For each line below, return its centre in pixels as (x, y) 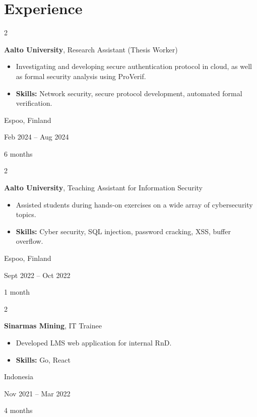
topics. (26, 214)
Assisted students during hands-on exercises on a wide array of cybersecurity (134, 204)
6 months (18, 153)
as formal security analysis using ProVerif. (81, 76)
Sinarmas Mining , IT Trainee (53, 326)
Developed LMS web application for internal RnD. (94, 342)
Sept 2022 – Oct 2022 (37, 275)
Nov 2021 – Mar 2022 (37, 393)
